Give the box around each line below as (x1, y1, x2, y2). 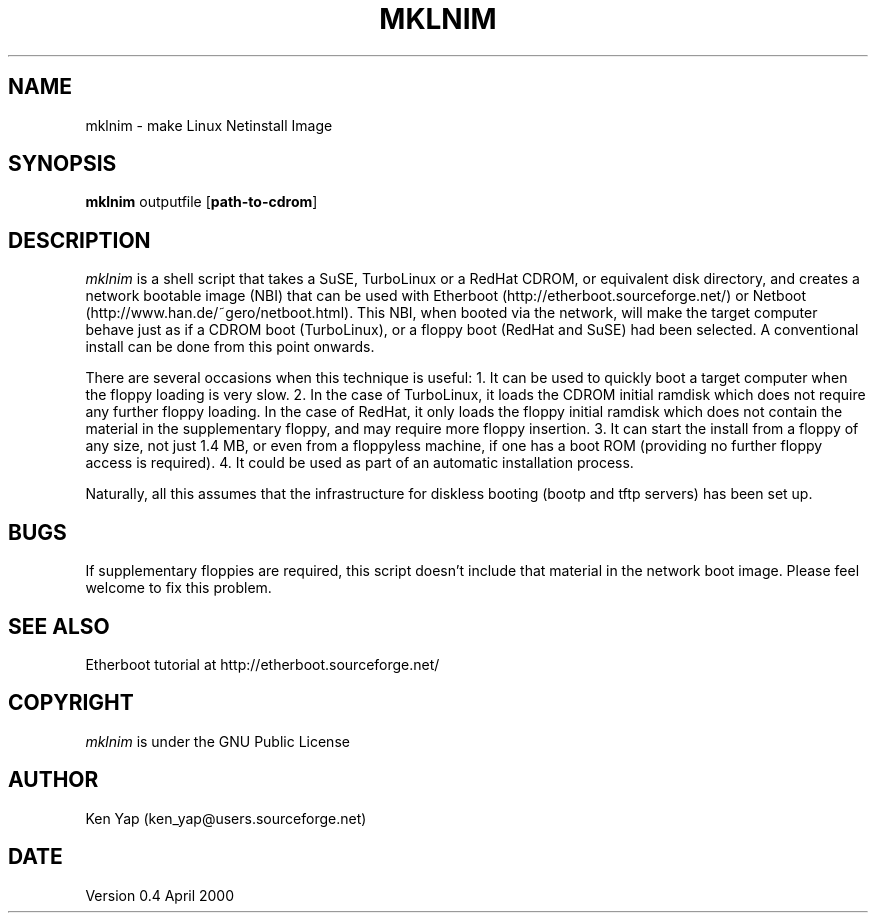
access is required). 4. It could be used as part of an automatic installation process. (85, 454, 634, 472)
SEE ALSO (8, 613, 110, 639)
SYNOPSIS (8, 151, 117, 177)
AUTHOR (8, 767, 99, 793)
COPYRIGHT (8, 690, 134, 716)
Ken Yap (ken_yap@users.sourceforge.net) (85, 809, 367, 827)
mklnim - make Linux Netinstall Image (85, 116, 333, 134)
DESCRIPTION (8, 227, 151, 253)
